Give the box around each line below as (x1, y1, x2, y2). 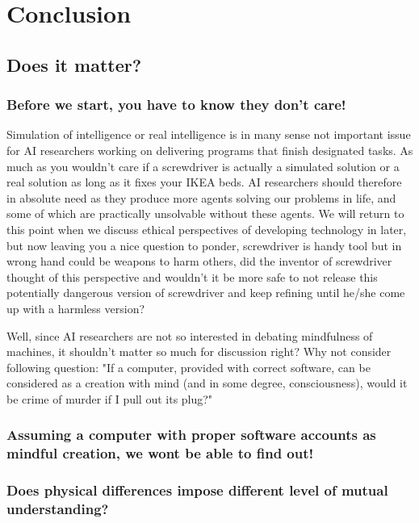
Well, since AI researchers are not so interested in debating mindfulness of (6, 327, 373, 344)
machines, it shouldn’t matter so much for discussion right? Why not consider (6, 343, 392, 360)
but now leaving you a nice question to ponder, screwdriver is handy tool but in (6, 236, 402, 253)
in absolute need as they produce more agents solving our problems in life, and (6, 189, 396, 206)
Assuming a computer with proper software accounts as (6, 425, 376, 445)
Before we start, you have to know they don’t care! (6, 94, 346, 115)
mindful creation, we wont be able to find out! (6, 443, 314, 463)
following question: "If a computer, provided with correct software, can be (6, 358, 371, 375)
